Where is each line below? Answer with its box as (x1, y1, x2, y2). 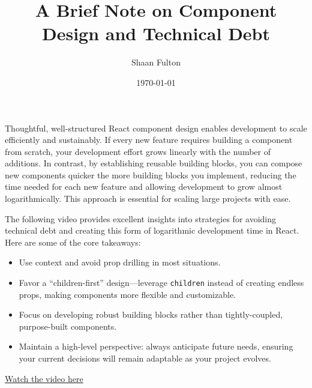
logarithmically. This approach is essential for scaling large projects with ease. (5, 192, 291, 205)
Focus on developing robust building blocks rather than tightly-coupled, (19, 308, 283, 321)
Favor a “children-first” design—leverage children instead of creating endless (19, 276, 304, 289)
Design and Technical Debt (41, 21, 271, 46)
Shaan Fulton (131, 56, 181, 68)
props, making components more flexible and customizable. (19, 288, 236, 300)
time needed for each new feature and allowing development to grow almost (5, 180, 283, 193)
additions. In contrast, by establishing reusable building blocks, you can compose (5, 157, 302, 169)
